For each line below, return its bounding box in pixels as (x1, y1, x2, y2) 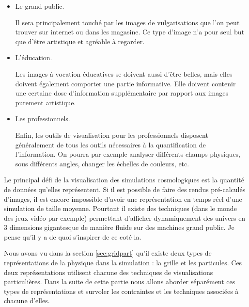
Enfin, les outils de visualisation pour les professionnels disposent (15, 129, 208, 140)
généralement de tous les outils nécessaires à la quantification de (15, 139, 206, 149)
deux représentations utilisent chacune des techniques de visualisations (4, 267, 213, 277)
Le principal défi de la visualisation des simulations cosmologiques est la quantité (4, 175, 244, 185)
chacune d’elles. (4, 295, 50, 306)
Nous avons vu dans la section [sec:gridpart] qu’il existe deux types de (4, 248, 212, 258)
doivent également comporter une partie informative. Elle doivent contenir (15, 78, 236, 88)
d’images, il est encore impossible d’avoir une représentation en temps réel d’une (4, 194, 242, 204)
